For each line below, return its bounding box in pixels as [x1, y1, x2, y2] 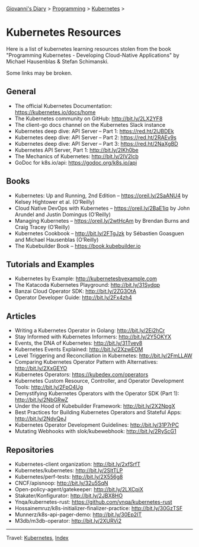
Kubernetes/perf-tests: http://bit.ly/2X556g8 [14, 474, 123, 480]
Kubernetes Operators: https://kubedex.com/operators [14, 371, 149, 378]
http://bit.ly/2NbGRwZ [14, 396, 68, 404]
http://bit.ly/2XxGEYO [14, 364, 68, 372]
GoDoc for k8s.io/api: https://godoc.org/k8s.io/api [14, 159, 137, 166]
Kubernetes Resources [6, 26, 121, 39]
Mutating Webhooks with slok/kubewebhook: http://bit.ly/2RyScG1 [14, 428, 176, 435]
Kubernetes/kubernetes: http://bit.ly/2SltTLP [14, 467, 123, 474]
